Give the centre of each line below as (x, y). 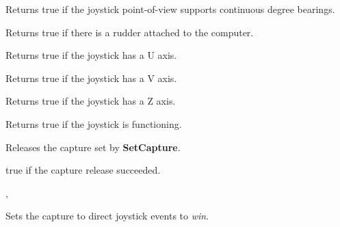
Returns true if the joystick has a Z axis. (91, 101)
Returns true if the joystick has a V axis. (91, 78)
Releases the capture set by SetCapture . (93, 147)
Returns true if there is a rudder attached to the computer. (130, 32)
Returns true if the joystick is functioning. (94, 123)
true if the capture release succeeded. (83, 170)
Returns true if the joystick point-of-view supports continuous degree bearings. (170, 9)
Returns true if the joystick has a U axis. (91, 55)
